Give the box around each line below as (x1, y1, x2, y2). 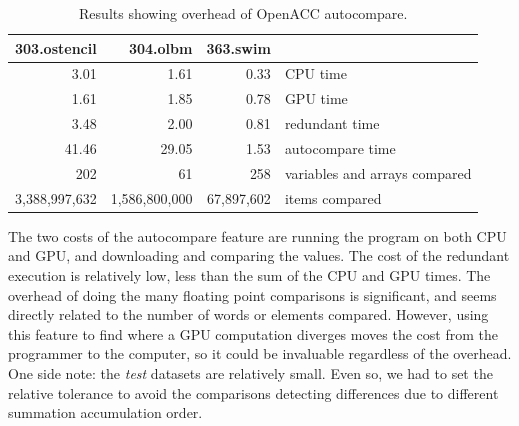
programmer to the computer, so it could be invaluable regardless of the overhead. (8, 343, 512, 364)
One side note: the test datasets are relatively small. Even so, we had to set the (8, 362, 493, 383)
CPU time (284, 63, 347, 84)
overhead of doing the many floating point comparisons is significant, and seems (8, 284, 497, 305)
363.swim (206, 37, 271, 58)
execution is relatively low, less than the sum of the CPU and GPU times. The (8, 264, 491, 285)
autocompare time (284, 137, 396, 158)
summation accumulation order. (8, 402, 203, 423)
